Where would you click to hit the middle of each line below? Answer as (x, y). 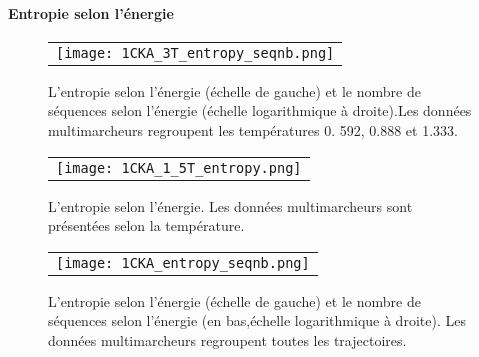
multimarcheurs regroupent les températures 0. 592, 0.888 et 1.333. (253, 129)
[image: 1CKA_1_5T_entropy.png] (179, 167)
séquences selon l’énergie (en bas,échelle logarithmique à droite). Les (257, 320)
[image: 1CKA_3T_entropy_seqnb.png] (195, 52)
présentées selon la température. (146, 225)
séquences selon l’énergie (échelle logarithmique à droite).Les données (260, 110)
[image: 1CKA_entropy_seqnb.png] (183, 262)
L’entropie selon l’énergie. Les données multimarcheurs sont (230, 205)
